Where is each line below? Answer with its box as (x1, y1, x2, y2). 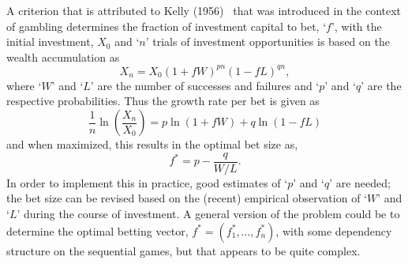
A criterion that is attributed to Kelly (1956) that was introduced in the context (6, 2, 402, 18)
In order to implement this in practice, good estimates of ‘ (6, 174, 288, 190)
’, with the (331, 17, 382, 34)
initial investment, (6, 33, 94, 50)
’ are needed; (329, 174, 391, 190)
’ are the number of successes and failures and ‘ (90, 77, 320, 93)
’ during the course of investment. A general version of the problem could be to (17, 205, 400, 221)
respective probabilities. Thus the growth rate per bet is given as (6, 92, 320, 109)
